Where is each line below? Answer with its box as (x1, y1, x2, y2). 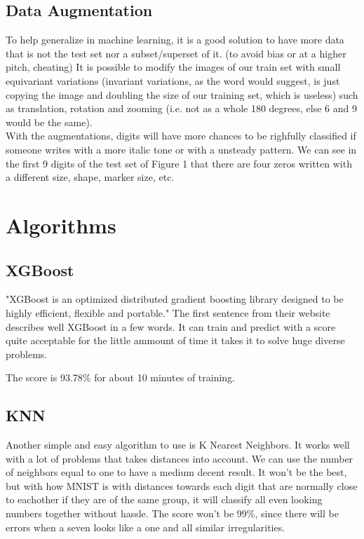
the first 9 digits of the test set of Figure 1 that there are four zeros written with (6, 156, 352, 170)
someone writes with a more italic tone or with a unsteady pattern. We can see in (6, 142, 357, 156)
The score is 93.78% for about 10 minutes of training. (6, 370, 236, 385)
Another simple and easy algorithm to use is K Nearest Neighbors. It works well (6, 437, 350, 452)
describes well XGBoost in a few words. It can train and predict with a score (6, 319, 336, 334)
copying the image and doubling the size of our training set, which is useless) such (6, 87, 358, 102)
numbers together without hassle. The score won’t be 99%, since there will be (6, 506, 339, 521)
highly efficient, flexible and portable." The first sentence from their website (6, 305, 330, 320)
